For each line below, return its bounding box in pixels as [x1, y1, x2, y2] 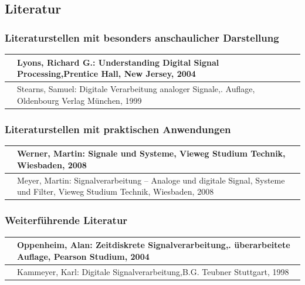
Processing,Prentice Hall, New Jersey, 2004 [17, 67, 196, 80]
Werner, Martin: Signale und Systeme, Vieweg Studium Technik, [17, 147, 286, 160]
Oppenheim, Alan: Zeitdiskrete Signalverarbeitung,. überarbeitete [17, 239, 290, 251]
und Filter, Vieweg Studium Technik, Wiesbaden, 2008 [17, 185, 214, 198]
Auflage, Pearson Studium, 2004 [17, 250, 150, 262]
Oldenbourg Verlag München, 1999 [17, 94, 142, 106]
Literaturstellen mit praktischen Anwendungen [5, 121, 231, 136]
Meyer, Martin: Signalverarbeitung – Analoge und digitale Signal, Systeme [17, 174, 285, 186]
